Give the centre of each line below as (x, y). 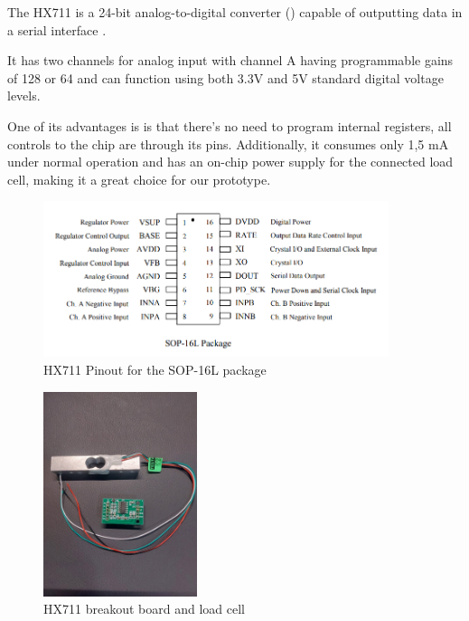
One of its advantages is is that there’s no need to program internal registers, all (230, 125)
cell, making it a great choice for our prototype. (139, 179)
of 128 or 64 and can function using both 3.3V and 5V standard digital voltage (225, 77)
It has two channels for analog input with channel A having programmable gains (230, 60)
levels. (24, 96)
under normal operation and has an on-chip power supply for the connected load (230, 162)
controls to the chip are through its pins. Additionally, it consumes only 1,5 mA (228, 143)
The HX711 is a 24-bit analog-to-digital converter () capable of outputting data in (235, 12)
